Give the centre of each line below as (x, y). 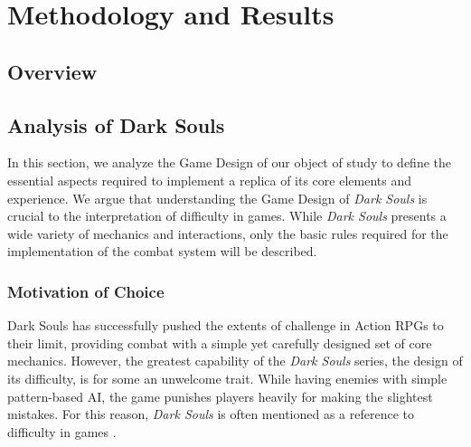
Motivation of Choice (86, 291)
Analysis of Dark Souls (116, 124)
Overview (52, 71)
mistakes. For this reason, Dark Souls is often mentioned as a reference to (211, 414)
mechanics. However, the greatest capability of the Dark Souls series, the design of (235, 361)
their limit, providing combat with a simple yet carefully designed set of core (220, 342)
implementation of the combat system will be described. (162, 251)
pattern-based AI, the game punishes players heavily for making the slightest (220, 396)
